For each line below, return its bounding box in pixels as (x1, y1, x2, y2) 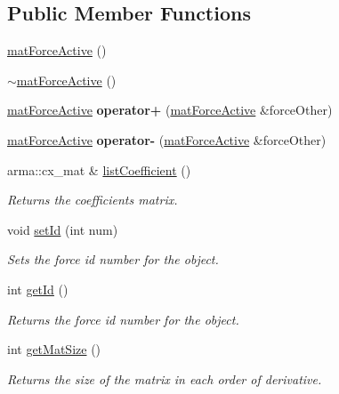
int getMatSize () (7, 340, 101, 358)
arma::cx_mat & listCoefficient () (7, 160, 191, 179)
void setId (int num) (7, 220, 118, 238)
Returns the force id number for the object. (7, 310, 239, 328)
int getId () (7, 279, 69, 298)
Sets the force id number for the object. (7, 250, 219, 269)
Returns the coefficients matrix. (7, 190, 178, 209)
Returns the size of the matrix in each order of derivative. (7, 369, 322, 388)
